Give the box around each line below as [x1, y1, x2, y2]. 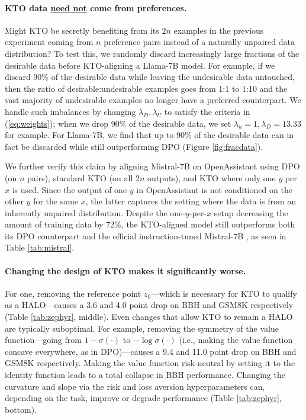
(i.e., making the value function [179, 334, 293, 346]
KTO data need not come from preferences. [5, 1, 187, 14]
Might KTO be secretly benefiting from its [5, 24, 159, 36]
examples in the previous [173, 24, 264, 36]
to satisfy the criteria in [164, 105, 250, 117]
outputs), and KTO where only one [147, 171, 276, 184]
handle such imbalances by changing [5, 105, 136, 117]
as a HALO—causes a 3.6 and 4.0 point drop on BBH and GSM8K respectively [5, 299, 294, 311]
